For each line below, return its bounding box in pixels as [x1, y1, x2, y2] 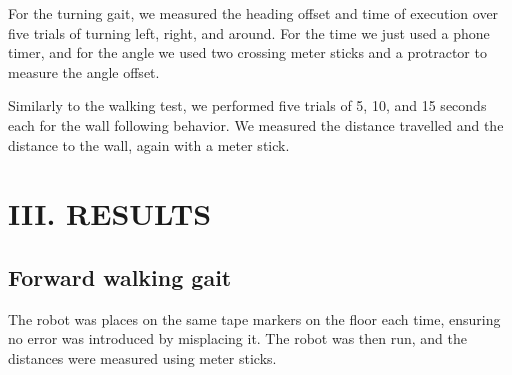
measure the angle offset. [8, 61, 160, 82]
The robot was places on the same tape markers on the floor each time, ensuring [8, 308, 501, 329]
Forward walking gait [8, 261, 232, 292]
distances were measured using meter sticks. [8, 347, 277, 368]
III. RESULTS [8, 193, 212, 234]
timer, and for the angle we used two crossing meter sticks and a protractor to [8, 42, 487, 63]
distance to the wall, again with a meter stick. [8, 134, 290, 155]
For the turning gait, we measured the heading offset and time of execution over [8, 3, 499, 23]
